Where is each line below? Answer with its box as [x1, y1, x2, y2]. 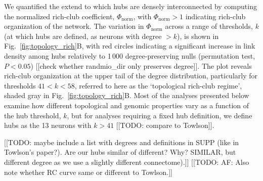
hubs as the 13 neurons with [4, 120, 92, 130]
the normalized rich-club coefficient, [4, 11, 115, 21]
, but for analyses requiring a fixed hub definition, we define [67, 110, 252, 120]
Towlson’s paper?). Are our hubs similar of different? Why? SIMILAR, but [4, 147, 236, 157]
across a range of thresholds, [165, 21, 253, 31]
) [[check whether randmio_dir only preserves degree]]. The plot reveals [30, 60, 252, 71]
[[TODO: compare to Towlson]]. [116, 120, 214, 130]
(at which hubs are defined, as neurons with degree [4, 30, 162, 41]
